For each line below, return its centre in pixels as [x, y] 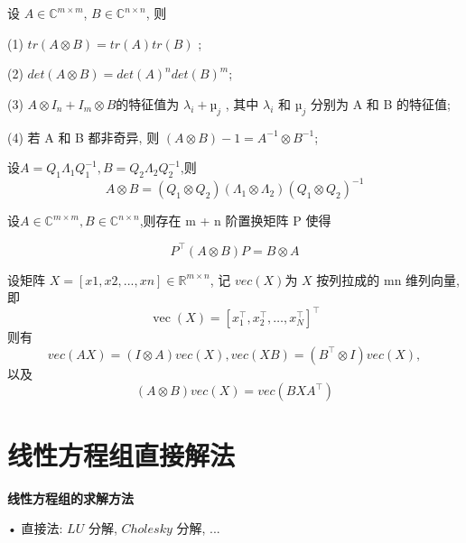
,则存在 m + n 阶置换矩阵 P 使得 [235, 221]
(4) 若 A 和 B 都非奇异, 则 [84, 137]
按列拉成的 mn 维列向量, [388, 279]
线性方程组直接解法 [121, 454]
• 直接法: [35, 528]
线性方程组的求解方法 [70, 497]
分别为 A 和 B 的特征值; [380, 103]
